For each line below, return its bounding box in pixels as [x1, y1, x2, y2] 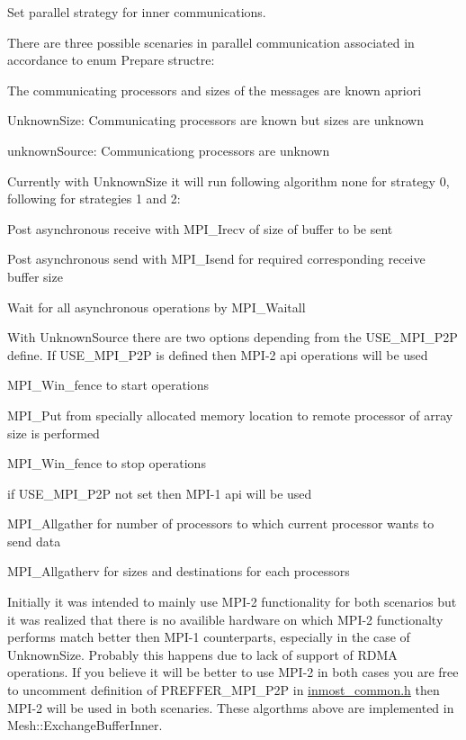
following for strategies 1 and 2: [7, 189, 181, 208]
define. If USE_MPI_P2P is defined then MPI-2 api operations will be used [7, 345, 428, 364]
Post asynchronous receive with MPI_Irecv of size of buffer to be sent [7, 219, 393, 238]
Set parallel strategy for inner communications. [7, 3, 266, 21]
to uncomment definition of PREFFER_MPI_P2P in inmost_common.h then [7, 681, 440, 699]
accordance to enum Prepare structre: [7, 50, 215, 69]
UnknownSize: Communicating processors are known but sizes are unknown [7, 111, 424, 130]
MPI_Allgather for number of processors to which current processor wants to [7, 514, 435, 533]
